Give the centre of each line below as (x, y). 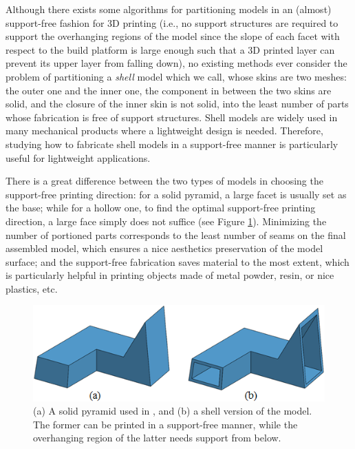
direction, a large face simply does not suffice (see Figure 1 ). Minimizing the (166, 221)
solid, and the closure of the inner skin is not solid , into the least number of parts (177, 104)
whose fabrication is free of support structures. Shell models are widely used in (172, 117)
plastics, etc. (32, 288)
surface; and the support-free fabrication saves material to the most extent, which (177, 261)
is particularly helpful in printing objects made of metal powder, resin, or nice (170, 275)
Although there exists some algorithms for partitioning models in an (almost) (169, 9)
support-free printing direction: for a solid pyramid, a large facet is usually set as (176, 194)
